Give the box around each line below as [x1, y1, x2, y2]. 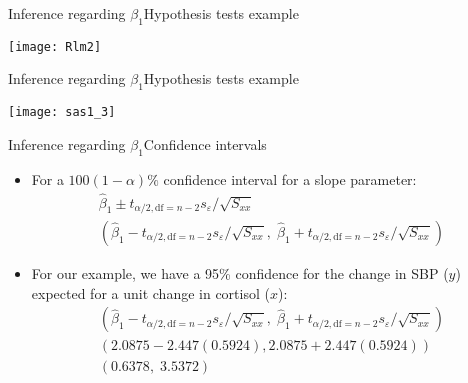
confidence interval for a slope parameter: [163, 168, 417, 189]
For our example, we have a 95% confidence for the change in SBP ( [31, 263, 449, 284]
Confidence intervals [143, 133, 267, 154]
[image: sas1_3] [8, 105, 116, 120]
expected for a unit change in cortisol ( [31, 282, 270, 303]
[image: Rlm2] [8, 39, 102, 54]
